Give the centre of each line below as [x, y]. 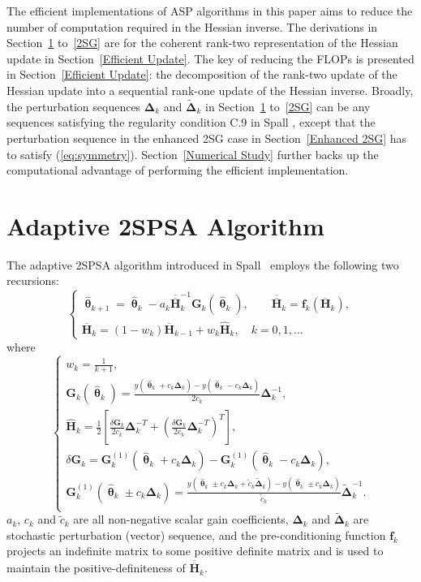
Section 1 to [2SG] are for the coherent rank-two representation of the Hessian [202, 43]
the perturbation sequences [74, 106]
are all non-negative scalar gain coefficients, [181, 519]
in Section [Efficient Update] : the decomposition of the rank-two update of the [202, 74]
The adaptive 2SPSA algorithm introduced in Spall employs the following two [203, 264]
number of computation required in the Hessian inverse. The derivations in [192, 26]
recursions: [33, 280]
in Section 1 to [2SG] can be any [288, 106]
